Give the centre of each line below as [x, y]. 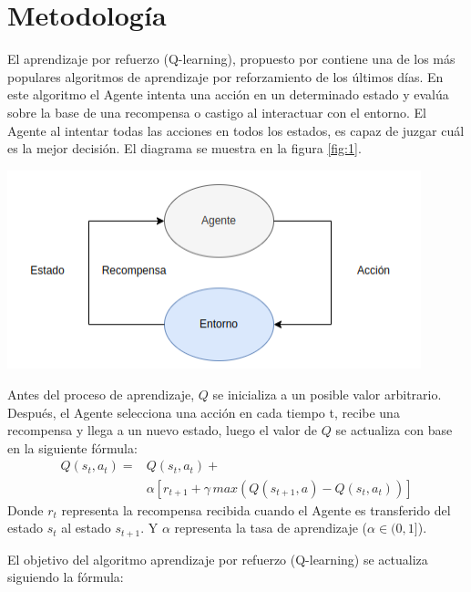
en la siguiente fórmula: [72, 447]
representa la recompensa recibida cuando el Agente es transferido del [256, 509]
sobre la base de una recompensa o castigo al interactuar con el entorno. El [217, 112]
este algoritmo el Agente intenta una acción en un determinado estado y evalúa [228, 94]
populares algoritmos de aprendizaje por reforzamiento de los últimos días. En [225, 76]
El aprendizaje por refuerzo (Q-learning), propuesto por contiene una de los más [231, 59]
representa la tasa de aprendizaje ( [271, 528]
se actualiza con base [394, 430]
